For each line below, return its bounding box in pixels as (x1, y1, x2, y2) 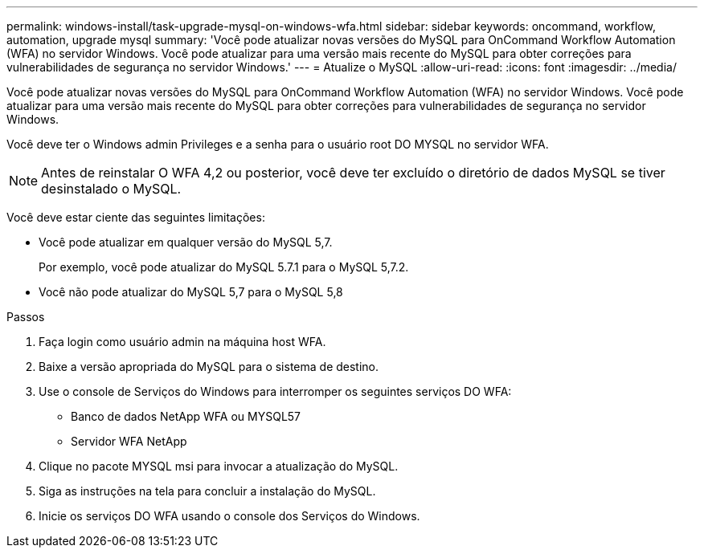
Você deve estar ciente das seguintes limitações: (6, 210, 265, 224)
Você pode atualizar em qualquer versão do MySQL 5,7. (39, 235, 333, 249)
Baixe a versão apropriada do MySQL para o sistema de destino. (39, 360, 379, 373)
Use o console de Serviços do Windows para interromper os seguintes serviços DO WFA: (39, 385, 512, 398)
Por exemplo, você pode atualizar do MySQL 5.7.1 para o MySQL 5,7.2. (39, 260, 409, 274)
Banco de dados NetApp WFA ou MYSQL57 (71, 409, 301, 423)
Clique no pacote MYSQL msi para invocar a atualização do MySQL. (39, 459, 399, 473)
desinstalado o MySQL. (41, 181, 182, 197)
